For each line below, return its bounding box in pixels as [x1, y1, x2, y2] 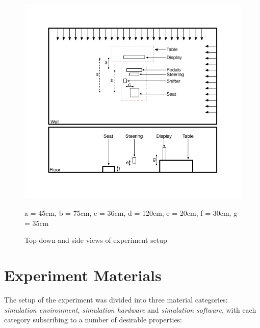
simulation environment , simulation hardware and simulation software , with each [4, 304, 256, 315]
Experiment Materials [4, 265, 162, 286]
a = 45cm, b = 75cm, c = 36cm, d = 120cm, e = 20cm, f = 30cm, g [24, 208, 238, 218]
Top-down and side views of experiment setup [24, 235, 167, 245]
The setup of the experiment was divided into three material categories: [4, 294, 228, 305]
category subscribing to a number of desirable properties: [4, 314, 183, 325]
